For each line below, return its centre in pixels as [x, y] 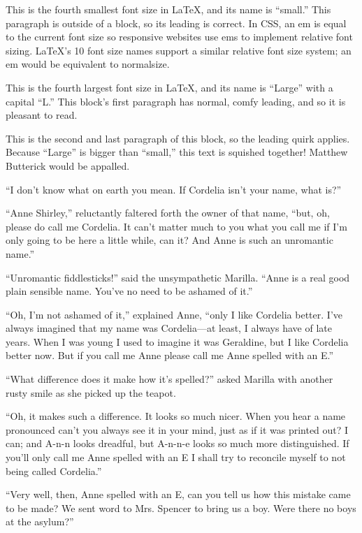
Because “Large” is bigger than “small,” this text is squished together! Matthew [177, 152]
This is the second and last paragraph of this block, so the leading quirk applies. [178, 138]
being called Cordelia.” [54, 470]
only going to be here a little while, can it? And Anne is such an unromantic [169, 240]
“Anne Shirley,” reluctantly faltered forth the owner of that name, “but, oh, [168, 213]
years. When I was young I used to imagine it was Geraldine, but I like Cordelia [177, 341]
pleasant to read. [42, 115]
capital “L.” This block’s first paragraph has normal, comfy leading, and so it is [176, 101]
